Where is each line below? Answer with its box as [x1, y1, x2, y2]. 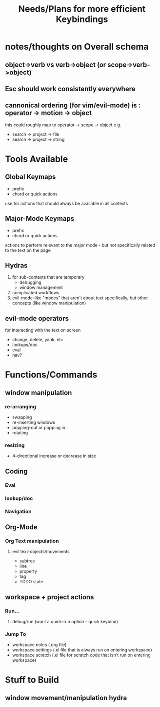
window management [19, 285, 63, 290]
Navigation [5, 508, 32, 515]
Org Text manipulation [5, 537, 59, 544]
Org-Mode [5, 523, 38, 531]
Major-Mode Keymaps [5, 214, 75, 223]
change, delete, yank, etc [12, 337, 63, 343]
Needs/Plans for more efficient [18, 3, 146, 15]
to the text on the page [5, 247, 51, 253]
